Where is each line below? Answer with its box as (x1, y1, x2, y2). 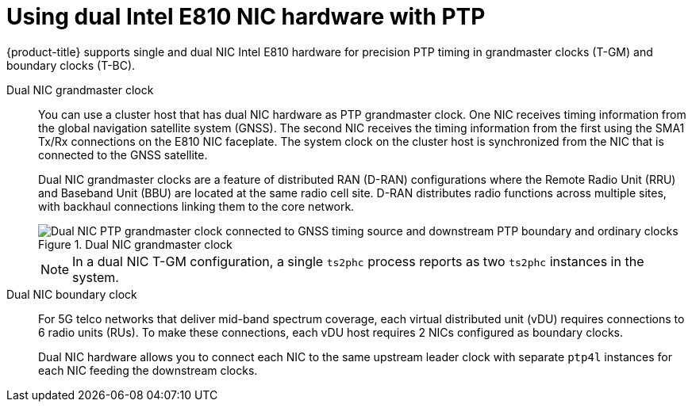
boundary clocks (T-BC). (6, 58, 136, 72)
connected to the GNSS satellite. (38, 147, 208, 162)
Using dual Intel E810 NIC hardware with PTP (6, 3, 486, 30)
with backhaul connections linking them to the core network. (38, 199, 355, 213)
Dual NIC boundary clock (6, 287, 137, 301)
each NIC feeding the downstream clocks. (38, 363, 258, 377)
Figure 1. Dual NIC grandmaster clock (38, 237, 233, 251)
